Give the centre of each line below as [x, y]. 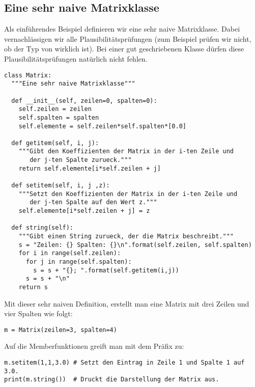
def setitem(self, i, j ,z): [61, 186]
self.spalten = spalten [59, 117]
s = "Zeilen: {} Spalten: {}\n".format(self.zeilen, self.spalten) [135, 245]
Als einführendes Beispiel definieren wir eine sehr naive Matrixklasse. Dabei [122, 29]
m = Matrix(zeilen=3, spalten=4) [61, 330]
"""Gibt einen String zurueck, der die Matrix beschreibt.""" [126, 237]
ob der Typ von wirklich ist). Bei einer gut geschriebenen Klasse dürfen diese [124, 49]
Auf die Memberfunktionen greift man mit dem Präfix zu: [94, 346]
